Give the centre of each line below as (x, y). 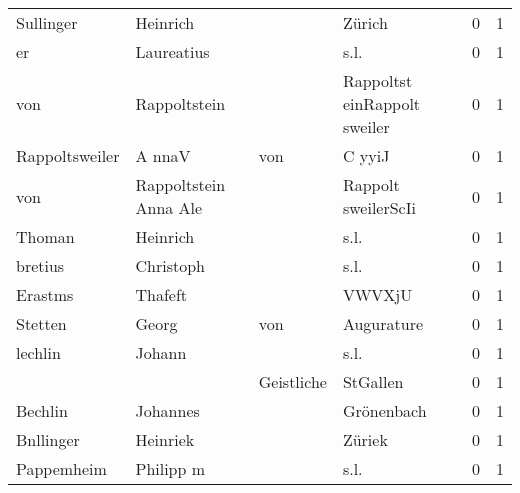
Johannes (167, 410)
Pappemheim (61, 468)
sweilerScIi (379, 207)
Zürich (365, 22)
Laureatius (172, 51)
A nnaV (163, 155)
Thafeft (161, 294)
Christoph (170, 265)
